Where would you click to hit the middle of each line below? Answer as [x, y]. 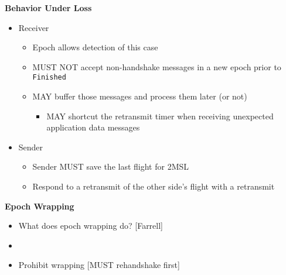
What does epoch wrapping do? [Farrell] [91, 226]
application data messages [93, 127]
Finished [49, 78]
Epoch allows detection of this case [95, 47]
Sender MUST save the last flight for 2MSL [111, 166]
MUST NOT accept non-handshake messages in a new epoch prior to [157, 66]
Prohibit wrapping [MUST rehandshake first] [99, 265]
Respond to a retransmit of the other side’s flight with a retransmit [154, 186]
